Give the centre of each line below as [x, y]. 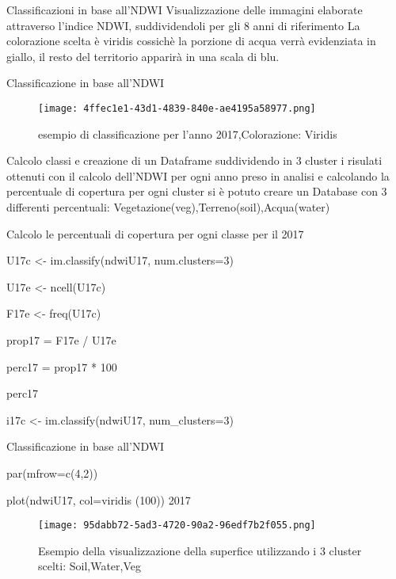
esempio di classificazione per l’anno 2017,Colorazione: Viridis [188, 133]
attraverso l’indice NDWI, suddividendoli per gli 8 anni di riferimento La [183, 25]
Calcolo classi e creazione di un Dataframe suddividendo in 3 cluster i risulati [194, 160]
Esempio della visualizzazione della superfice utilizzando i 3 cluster [200, 550]
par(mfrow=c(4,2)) [52, 472]
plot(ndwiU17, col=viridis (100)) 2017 [99, 499]
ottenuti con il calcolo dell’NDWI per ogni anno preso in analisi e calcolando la [198, 175]
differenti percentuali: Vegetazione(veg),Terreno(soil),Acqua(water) [168, 207]
